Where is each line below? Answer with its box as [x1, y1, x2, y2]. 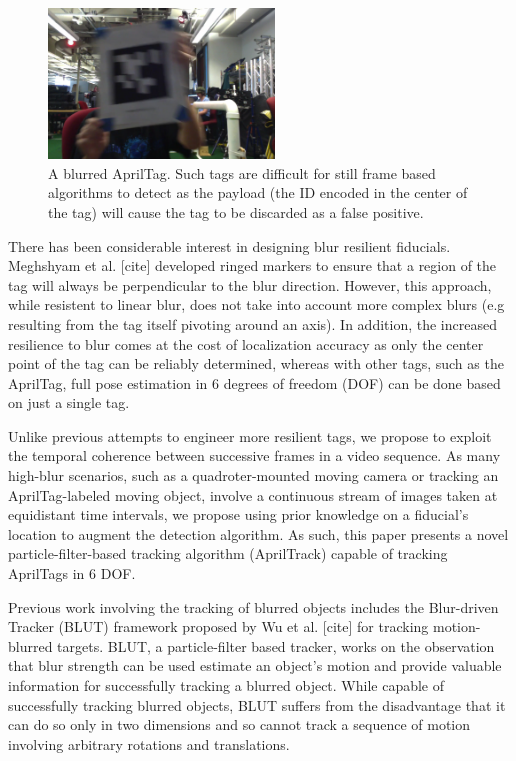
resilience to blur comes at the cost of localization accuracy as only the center [8, 333, 484, 354]
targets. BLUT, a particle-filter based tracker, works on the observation [57, 635, 495, 656]
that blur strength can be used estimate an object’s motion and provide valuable [8, 655, 502, 676]
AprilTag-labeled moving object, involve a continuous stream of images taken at [8, 484, 498, 505]
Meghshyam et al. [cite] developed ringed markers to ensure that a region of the [8, 255, 497, 276]
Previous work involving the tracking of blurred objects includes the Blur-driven [8, 596, 499, 617]
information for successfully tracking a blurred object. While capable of [8, 675, 445, 696]
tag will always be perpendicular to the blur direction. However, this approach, [8, 274, 492, 295]
